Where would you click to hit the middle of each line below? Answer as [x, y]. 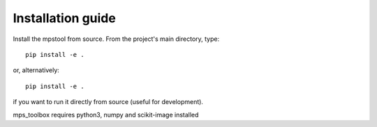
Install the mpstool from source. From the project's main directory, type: [116, 39]
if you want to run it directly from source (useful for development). [108, 102]
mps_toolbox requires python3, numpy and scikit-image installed [106, 115]
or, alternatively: [36, 70]
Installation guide [65, 18]
